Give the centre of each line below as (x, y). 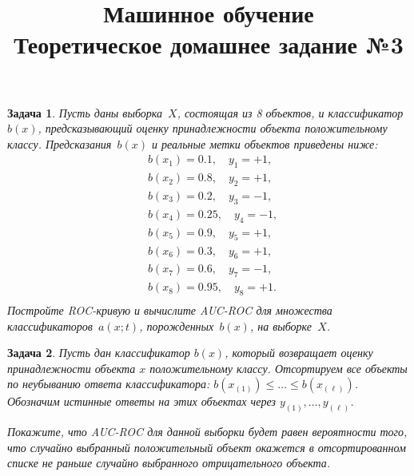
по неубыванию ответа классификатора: (109, 384)
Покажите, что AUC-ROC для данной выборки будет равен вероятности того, (207, 432)
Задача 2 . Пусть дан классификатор (99, 353)
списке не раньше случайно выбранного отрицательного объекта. (169, 463)
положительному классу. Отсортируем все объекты (279, 368)
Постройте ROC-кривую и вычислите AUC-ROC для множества (170, 310)
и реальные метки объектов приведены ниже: (265, 143)
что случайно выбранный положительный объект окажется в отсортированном (207, 447)
